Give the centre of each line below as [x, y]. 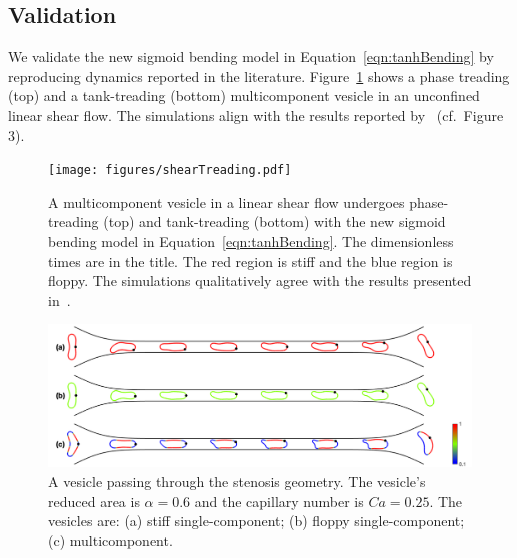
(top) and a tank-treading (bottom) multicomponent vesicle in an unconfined [244, 95]
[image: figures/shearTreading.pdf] [170, 170]
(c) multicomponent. [110, 539]
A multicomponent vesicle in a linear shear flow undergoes [226, 201]
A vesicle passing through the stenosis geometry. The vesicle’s [237, 480]
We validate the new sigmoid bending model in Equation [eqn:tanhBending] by [251, 56]
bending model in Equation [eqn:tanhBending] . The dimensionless [251, 241]
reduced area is [94, 500]
